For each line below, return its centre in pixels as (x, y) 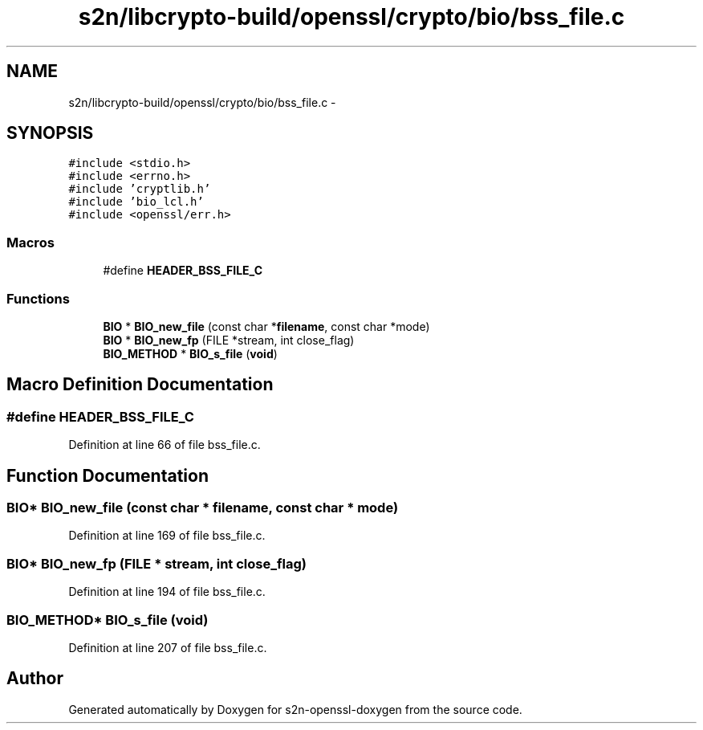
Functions (38, 298)
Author (35, 679)
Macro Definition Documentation (140, 385)
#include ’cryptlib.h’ (140, 189)
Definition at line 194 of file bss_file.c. (167, 592)
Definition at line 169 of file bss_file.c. (167, 536)
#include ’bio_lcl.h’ (136, 202)
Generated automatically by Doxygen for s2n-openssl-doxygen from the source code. (295, 709)
